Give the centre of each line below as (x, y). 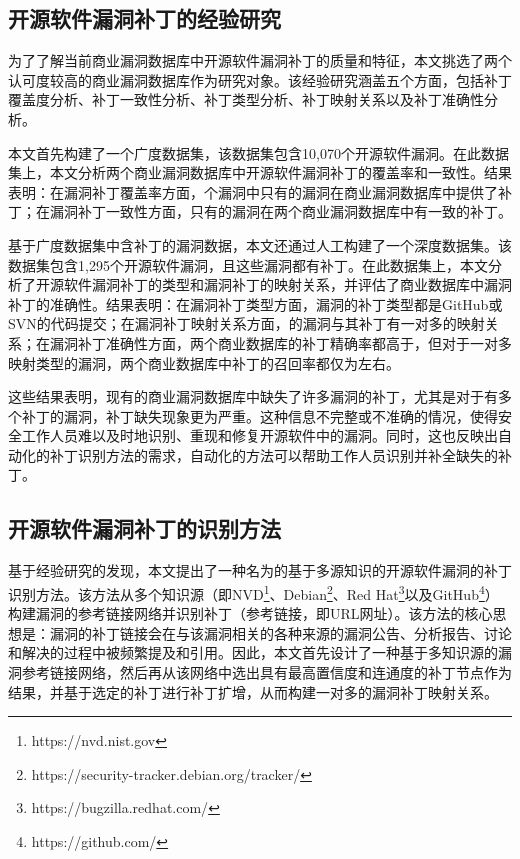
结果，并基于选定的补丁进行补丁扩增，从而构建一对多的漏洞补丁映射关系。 (253, 691)
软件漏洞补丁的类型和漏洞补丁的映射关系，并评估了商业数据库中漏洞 (287, 284)
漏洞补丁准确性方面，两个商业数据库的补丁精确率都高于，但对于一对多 (280, 342)
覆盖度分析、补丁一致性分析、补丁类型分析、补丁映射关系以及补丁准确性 (246, 99)
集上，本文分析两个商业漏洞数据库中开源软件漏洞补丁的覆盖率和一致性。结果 (260, 172)
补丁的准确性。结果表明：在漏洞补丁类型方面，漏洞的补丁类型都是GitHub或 (255, 303)
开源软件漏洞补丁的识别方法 (144, 528)
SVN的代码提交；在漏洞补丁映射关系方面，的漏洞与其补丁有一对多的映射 (246, 323)
